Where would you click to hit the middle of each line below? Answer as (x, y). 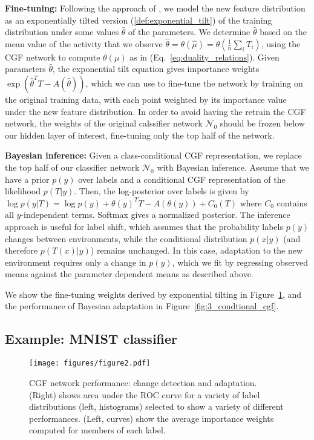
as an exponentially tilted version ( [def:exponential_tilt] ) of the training (139, 20)
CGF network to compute (53, 57)
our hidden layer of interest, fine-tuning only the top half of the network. (140, 135)
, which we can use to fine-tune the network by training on (194, 83)
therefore (21, 250)
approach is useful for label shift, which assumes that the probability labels (144, 226)
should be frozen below (262, 123)
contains (292, 202)
